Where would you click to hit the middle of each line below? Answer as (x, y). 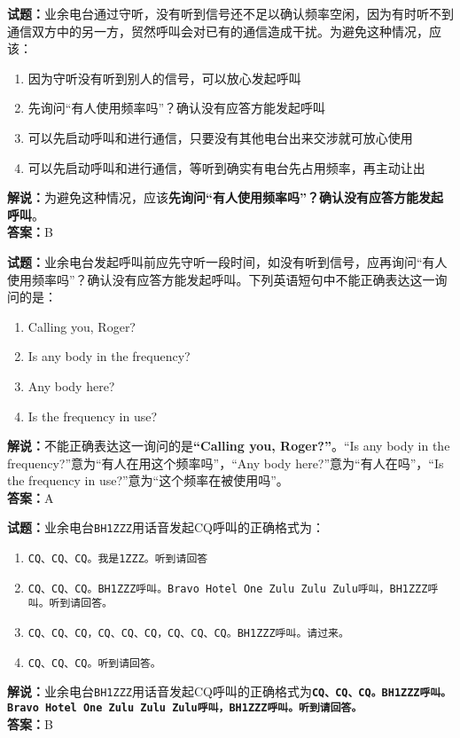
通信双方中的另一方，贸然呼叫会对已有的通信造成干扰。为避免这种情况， (218, 31)
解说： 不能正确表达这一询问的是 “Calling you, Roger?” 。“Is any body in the (229, 446)
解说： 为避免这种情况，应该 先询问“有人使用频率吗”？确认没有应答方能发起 (225, 197)
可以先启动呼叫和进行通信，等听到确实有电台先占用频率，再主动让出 (226, 167)
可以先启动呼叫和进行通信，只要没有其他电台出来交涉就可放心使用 (220, 137)
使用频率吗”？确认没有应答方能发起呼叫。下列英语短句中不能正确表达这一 (221, 279)
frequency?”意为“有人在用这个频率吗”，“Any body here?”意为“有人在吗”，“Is (226, 463)
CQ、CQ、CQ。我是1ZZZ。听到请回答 (118, 559)
